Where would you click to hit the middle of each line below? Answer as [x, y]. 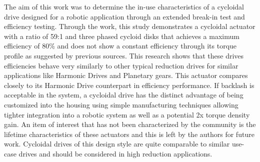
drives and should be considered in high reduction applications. [115, 153]
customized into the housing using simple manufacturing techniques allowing [121, 104]
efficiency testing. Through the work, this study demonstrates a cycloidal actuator [130, 26]
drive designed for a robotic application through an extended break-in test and [124, 16]
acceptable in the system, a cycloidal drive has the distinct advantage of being [124, 95]
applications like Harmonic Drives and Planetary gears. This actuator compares [126, 75]
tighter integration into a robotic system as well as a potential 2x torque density [127, 114]
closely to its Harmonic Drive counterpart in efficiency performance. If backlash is [129, 85]
